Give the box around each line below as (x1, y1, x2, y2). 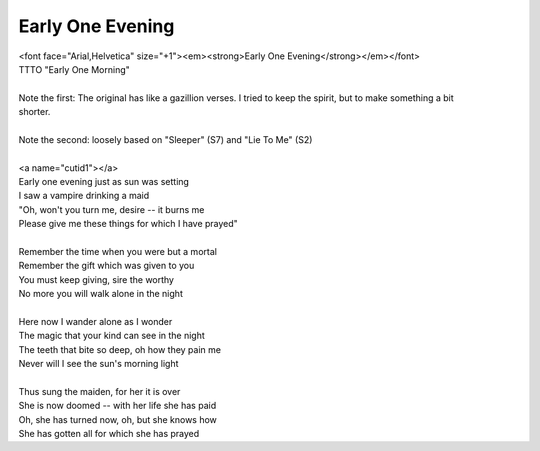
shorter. (18, 106, 51, 118)
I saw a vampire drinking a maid (18, 190, 150, 202)
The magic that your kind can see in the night (18, 330, 205, 342)
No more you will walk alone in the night (18, 288, 184, 300)
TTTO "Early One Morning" (18, 63, 130, 75)
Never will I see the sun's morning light (18, 358, 179, 370)
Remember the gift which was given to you (18, 260, 195, 272)
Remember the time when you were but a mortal (18, 246, 217, 258)
